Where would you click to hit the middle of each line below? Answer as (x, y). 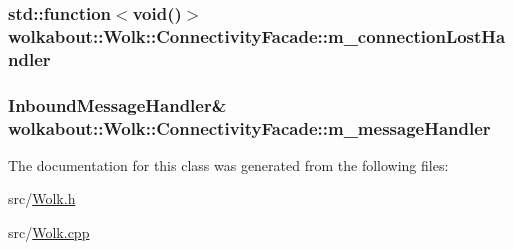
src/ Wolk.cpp (49, 232)
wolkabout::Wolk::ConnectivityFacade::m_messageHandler (249, 127)
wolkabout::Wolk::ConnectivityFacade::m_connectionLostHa (257, 35)
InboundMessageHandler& (117, 104)
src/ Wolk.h (42, 198)
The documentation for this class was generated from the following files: (228, 164)
